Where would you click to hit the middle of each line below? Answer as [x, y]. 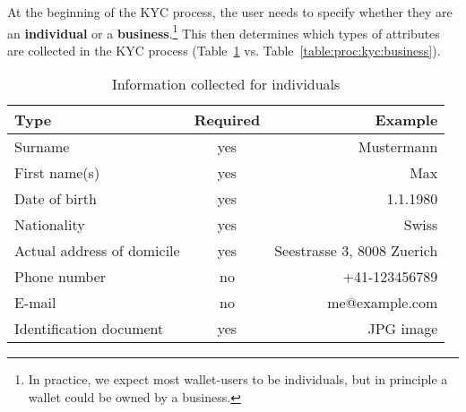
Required [227, 120]
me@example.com [383, 303]
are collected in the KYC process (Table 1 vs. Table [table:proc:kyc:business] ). [224, 50]
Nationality [50, 225]
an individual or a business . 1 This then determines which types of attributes [224, 31]
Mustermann [398, 147]
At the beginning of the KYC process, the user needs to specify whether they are [230, 12]
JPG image [403, 329]
